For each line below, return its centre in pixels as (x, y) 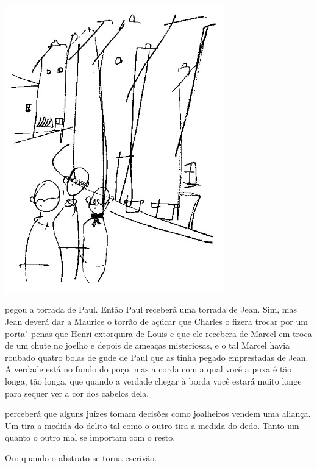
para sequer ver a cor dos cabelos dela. (77, 393)
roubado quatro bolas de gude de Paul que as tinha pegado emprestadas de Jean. (157, 357)
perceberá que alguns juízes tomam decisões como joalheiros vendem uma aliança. (158, 413)
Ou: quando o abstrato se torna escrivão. (81, 457)
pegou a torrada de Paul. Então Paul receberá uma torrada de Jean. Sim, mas (151, 309)
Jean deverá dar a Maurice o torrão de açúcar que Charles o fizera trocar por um (156, 321)
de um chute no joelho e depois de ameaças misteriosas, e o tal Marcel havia (148, 345)
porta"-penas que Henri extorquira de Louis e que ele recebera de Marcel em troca (158, 333)
